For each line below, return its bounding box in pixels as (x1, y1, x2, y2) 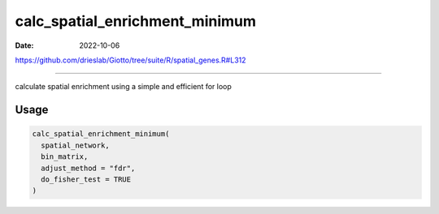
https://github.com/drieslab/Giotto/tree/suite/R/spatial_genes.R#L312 (15, 55, 247, 65)
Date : (15, 41, 34, 50)
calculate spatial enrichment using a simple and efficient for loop (15, 82, 232, 92)
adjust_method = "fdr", (41, 163, 136, 173)
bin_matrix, (41, 152, 89, 161)
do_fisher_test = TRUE (41, 174, 132, 184)
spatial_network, (41, 140, 110, 150)
